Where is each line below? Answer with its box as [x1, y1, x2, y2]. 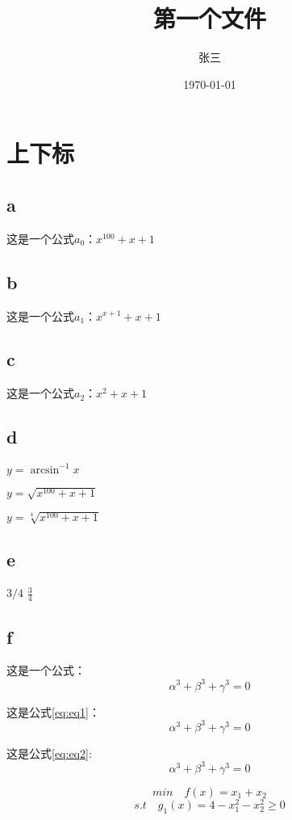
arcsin [30, 464, 60, 476]
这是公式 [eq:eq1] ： [6, 703, 100, 720]
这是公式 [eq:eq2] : [6, 744, 92, 761]
